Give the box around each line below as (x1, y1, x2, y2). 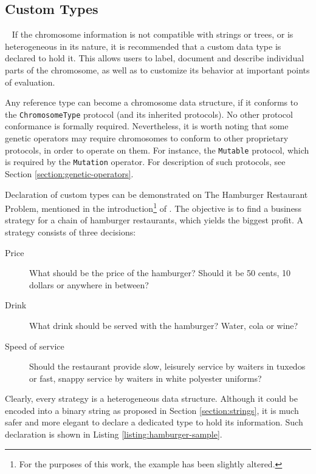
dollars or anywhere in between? (29, 278, 149, 291)
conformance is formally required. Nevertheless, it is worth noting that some (5, 120, 289, 132)
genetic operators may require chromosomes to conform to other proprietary (5, 132, 289, 144)
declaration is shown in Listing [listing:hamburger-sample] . (5, 428, 222, 441)
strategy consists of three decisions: (5, 225, 136, 238)
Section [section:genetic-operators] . (5, 167, 134, 180)
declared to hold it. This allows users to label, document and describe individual (5, 52, 304, 64)
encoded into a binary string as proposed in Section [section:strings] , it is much (5, 404, 299, 416)
